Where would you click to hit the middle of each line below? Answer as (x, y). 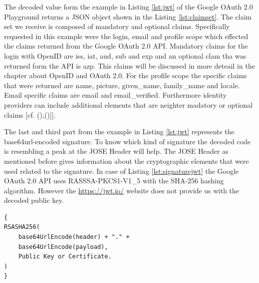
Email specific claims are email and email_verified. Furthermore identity (115, 95)
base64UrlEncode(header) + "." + (74, 237)
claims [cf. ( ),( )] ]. (30, 114)
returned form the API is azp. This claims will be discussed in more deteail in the (129, 65)
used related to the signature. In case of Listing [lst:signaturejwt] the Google (121, 171)
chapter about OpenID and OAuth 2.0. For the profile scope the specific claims (125, 75)
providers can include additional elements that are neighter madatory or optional (128, 104)
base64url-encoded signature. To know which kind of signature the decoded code (127, 141)
